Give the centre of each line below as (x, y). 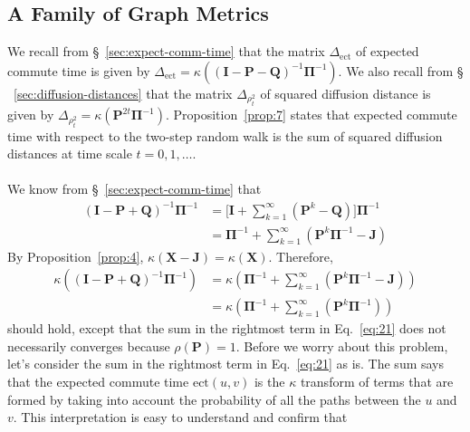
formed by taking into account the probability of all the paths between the (214, 399)
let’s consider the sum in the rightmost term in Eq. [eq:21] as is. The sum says (226, 364)
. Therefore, (301, 256)
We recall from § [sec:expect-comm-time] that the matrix (166, 51)
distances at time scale (70, 154)
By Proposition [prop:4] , (76, 256)
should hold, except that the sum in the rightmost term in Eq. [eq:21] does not (227, 328)
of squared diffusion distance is (345, 93)
